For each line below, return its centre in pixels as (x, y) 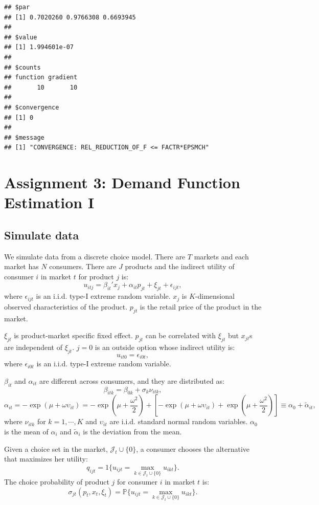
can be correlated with (181, 335)
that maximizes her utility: (46, 459)
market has (21, 266)
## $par (17, 7)
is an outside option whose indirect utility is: (165, 347)
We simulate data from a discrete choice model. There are (95, 256)
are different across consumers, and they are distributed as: (132, 380)
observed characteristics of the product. (66, 306)
